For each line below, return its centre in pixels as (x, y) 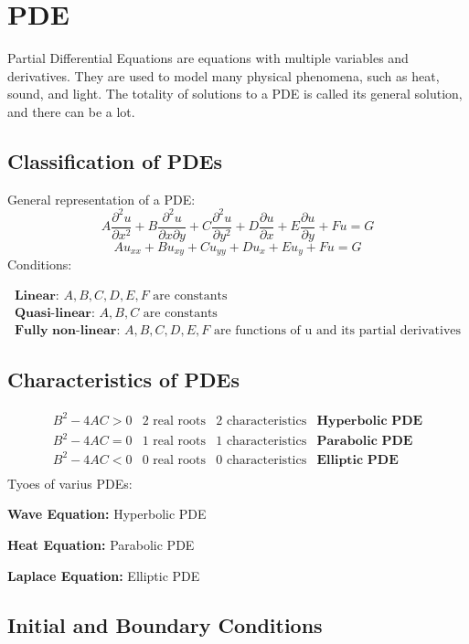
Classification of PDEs (115, 160)
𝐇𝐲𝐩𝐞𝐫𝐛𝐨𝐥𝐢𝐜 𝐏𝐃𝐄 (370, 421)
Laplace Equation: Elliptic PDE (104, 575)
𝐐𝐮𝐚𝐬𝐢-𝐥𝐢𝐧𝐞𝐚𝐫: (54, 313)
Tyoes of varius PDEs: (70, 483)
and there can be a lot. (71, 111)
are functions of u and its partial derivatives (337, 330)
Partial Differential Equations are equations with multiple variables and (208, 58)
